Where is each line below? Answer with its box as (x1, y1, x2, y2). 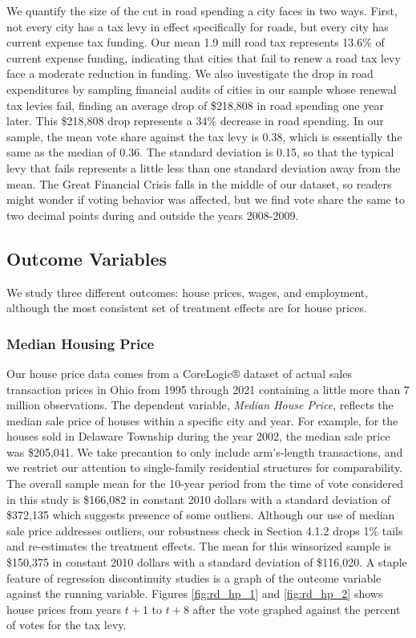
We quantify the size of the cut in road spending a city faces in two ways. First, (6, 2, 398, 18)
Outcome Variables (6, 246, 168, 270)
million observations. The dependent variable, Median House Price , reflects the (6, 396, 394, 413)
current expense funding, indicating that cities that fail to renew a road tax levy (6, 49, 401, 66)
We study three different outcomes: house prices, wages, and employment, (6, 283, 369, 300)
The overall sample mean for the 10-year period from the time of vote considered (6, 475, 404, 492)
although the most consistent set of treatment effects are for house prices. (6, 299, 367, 316)
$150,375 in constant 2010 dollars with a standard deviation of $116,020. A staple (6, 554, 407, 571)
